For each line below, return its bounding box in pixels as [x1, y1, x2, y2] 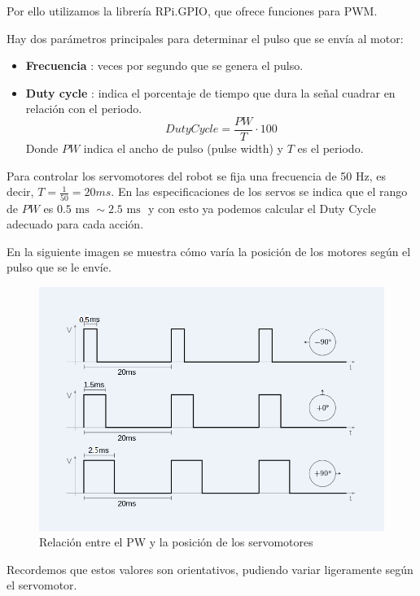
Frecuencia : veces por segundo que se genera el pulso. [25, 57, 304, 74]
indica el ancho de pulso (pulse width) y [83, 140, 284, 157]
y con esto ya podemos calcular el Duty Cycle [148, 199, 376, 216]
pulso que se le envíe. [7, 259, 112, 276]
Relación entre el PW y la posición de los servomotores [39, 533, 313, 550]
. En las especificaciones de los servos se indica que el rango [111, 183, 408, 200]
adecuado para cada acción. [7, 215, 144, 233]
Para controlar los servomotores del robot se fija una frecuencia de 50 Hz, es [7, 167, 386, 184]
